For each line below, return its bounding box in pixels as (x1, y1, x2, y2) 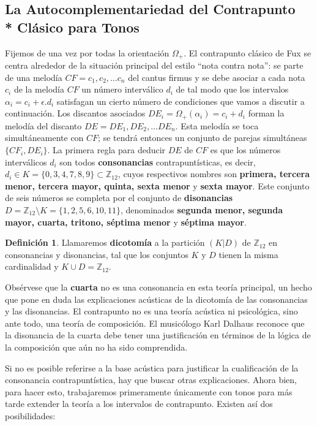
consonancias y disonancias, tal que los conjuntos (5, 248, 188, 261)
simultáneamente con (5, 131, 84, 144)
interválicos (5, 155, 47, 168)
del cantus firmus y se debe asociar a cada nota (128, 70, 305, 83)
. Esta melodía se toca (175, 119, 259, 132)
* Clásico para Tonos (5, 17, 140, 36)
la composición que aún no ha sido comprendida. (5, 340, 188, 353)
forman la (248, 107, 285, 120)
